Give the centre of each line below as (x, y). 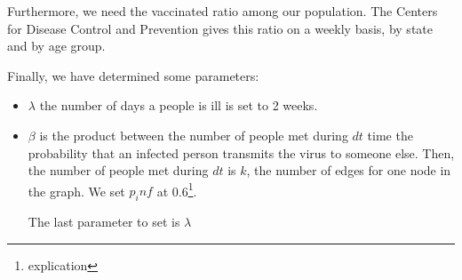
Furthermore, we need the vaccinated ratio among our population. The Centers (223, 11)
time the (390, 135)
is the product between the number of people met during (194, 135)
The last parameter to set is (104, 222)
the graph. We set (76, 191)
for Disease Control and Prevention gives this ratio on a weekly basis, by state (220, 28)
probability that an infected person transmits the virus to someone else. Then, (241, 152)
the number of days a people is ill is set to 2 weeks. (179, 105)
